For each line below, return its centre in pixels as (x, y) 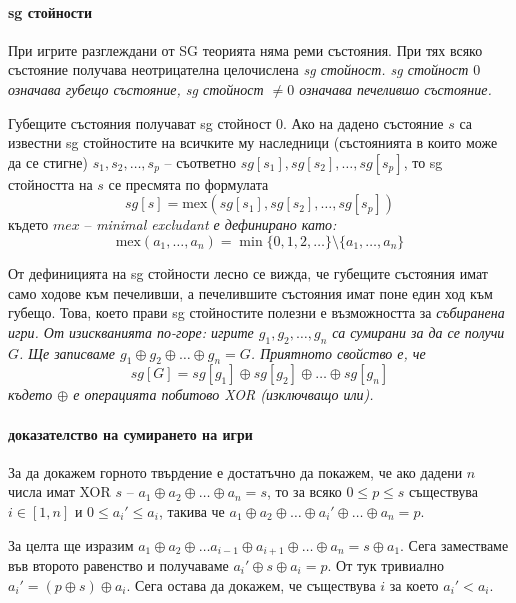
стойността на (50, 183)
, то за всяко (304, 491)
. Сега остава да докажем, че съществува (251, 584)
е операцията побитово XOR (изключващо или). (223, 394)
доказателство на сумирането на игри (130, 433)
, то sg (423, 161)
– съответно (200, 161)
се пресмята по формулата (188, 183)
